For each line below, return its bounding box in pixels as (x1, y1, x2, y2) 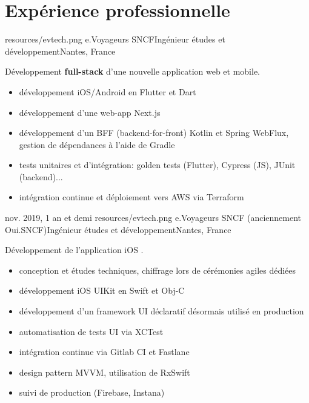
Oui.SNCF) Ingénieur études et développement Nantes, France (5, 223, 231, 235)
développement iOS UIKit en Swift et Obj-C (19, 284, 185, 297)
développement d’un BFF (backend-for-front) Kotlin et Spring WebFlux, (19, 126, 289, 139)
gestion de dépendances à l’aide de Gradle (19, 138, 175, 151)
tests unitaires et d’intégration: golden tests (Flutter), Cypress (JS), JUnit (19, 158, 296, 171)
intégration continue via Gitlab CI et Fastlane (19, 345, 190, 358)
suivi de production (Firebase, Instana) (19, 386, 165, 399)
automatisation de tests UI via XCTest (19, 325, 164, 337)
